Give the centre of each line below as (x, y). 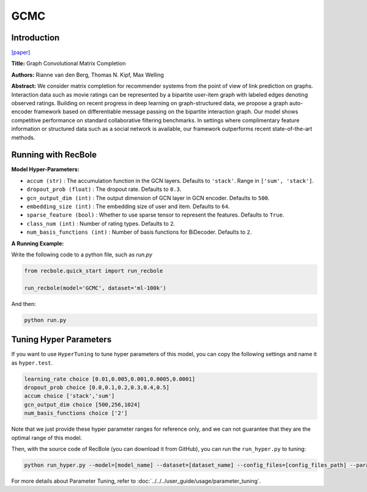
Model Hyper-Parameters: (45, 170)
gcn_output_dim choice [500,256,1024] (82, 404)
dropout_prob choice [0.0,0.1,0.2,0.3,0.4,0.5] (97, 388)
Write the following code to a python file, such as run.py (82, 255)
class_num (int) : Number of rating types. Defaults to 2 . (101, 223)
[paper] (21, 53)
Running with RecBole (54, 155)
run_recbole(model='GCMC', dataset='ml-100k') (95, 288)
